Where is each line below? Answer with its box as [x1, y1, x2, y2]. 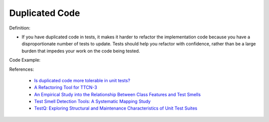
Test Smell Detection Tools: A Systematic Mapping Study [34, 99, 151, 105]
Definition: [9, 25, 31, 31]
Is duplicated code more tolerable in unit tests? [34, 77, 131, 83]
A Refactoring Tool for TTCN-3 [34, 85, 97, 91]
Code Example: [9, 57, 41, 63]
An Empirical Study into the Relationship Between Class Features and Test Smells [34, 91, 201, 97]
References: [9, 66, 34, 72]
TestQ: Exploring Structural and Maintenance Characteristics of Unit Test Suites [34, 105, 198, 112]
